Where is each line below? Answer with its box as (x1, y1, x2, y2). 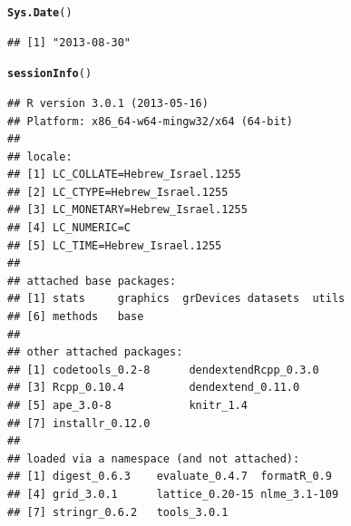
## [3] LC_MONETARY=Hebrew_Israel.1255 (7, 203, 248, 217)
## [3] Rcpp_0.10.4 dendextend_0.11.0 (7, 381, 300, 394)
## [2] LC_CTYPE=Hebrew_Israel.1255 (7, 185, 229, 199)
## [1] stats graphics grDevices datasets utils (7, 292, 346, 306)
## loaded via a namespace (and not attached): (7, 452, 300, 465)
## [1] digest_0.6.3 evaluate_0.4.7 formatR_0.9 (7, 470, 332, 483)
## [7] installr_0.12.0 (7, 416, 151, 430)
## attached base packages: (7, 274, 177, 287)
